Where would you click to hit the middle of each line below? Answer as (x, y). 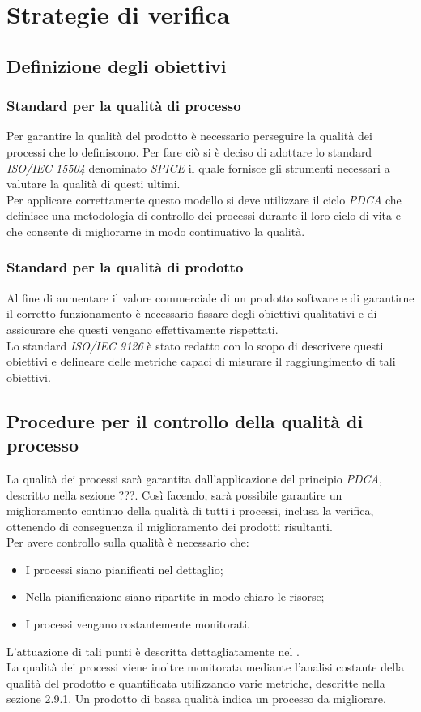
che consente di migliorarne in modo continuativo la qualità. (156, 231)
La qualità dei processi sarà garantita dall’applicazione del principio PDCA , (194, 478)
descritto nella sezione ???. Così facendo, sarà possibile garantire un (174, 494)
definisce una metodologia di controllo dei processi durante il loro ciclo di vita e (204, 215)
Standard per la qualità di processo (124, 106)
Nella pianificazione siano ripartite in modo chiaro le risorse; (175, 596)
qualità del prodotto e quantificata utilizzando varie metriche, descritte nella (196, 682)
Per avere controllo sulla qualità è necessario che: (128, 542)
